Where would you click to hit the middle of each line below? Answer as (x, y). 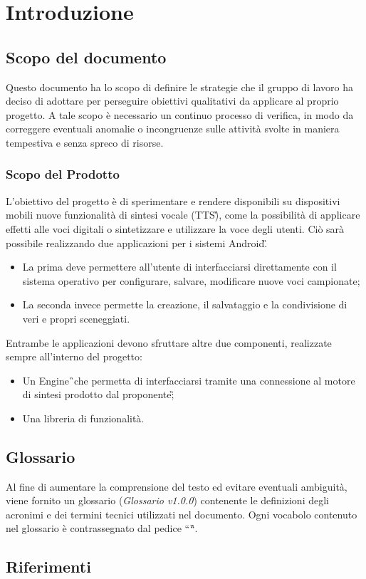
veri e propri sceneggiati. (76, 318)
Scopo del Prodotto (63, 174)
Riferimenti (48, 567)
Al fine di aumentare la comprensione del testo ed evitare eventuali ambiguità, (177, 486)
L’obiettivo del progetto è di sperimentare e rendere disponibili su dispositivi (173, 200)
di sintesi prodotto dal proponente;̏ (98, 394)
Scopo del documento (86, 57)
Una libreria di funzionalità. (83, 418)
